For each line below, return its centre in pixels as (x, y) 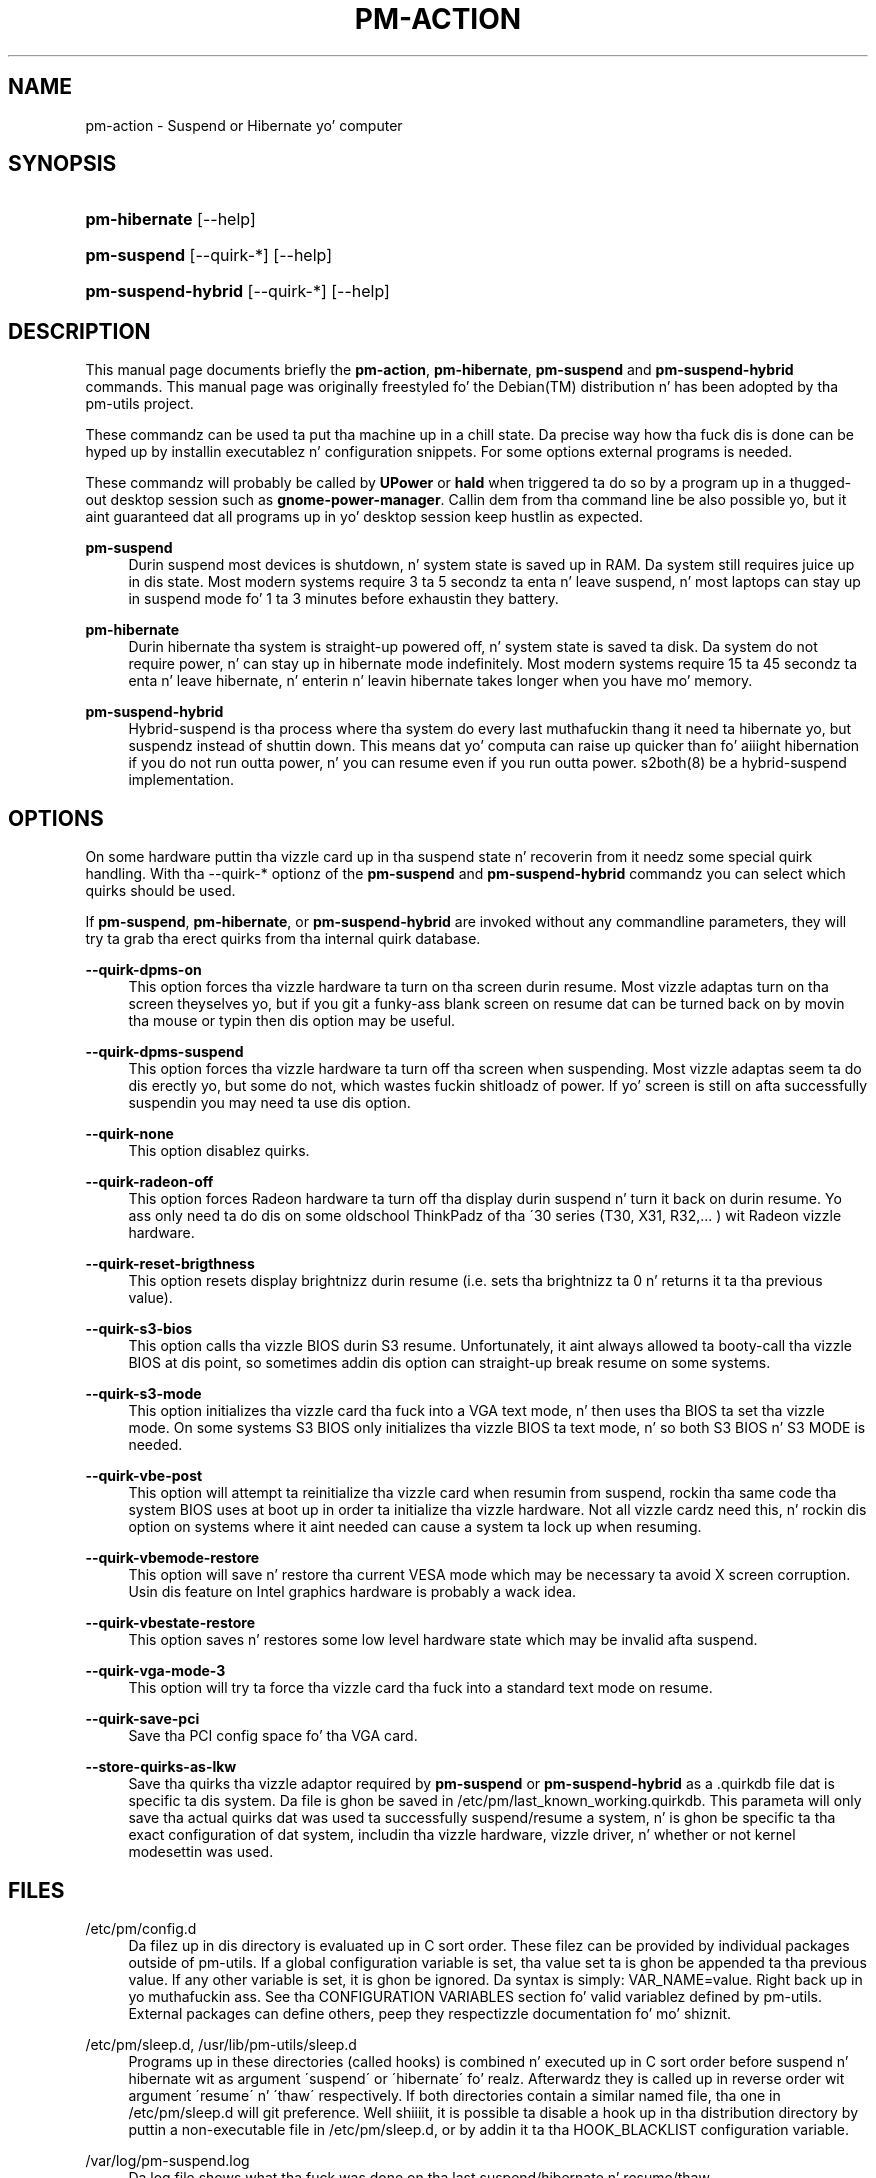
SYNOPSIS (62, 164)
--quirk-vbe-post (144, 1476)
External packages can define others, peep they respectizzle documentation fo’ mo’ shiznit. (430, 2013)
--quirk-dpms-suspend (164, 1052)
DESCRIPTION (79, 331)
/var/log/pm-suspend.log (167, 2160)
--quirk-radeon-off (149, 1182)
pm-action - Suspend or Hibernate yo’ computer (244, 125)
